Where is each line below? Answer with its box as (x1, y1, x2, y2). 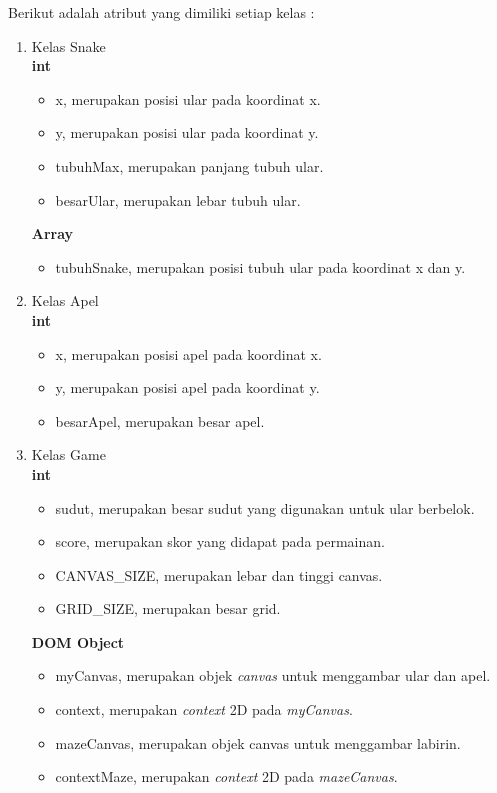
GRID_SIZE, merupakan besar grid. (55, 598, 281, 619)
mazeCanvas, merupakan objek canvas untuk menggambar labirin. (55, 732, 461, 753)
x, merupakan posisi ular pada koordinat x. (55, 88, 321, 109)
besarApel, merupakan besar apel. (55, 410, 265, 431)
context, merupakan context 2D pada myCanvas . (55, 699, 353, 720)
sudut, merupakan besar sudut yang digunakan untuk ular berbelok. (55, 497, 475, 518)
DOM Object (31, 631, 125, 652)
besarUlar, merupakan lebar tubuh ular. (55, 189, 301, 210)
